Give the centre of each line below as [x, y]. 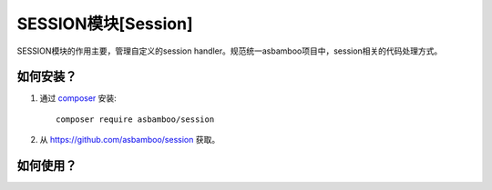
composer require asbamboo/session [135, 119]
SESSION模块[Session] [105, 24]
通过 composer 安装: [78, 98]
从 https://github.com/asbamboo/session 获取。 [130, 140]
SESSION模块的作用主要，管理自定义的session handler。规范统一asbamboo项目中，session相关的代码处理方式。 [230, 51]
